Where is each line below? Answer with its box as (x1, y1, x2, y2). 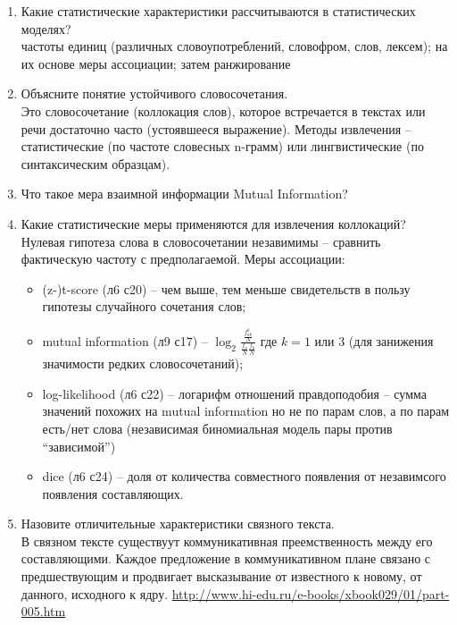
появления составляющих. (42, 484, 184, 503)
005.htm (21, 602, 66, 621)
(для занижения (348, 331, 434, 350)
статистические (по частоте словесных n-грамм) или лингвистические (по (21, 137, 424, 156)
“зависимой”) (42, 436, 116, 455)
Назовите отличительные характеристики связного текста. (21, 514, 335, 533)
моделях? (21, 19, 71, 38)
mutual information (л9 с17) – (42, 331, 208, 350)
